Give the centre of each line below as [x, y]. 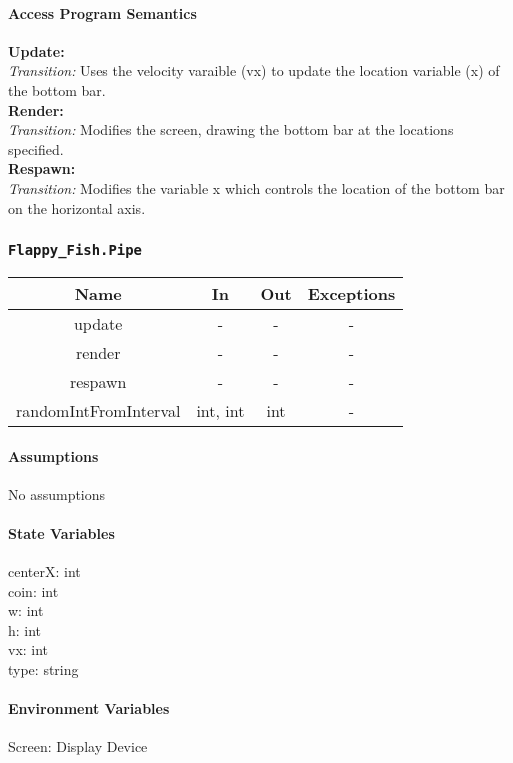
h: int [25, 629]
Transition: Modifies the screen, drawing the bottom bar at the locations [231, 129]
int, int [220, 410]
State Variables [61, 532]
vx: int [28, 649]
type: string [43, 669]
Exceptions [351, 293]
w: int [26, 610]
